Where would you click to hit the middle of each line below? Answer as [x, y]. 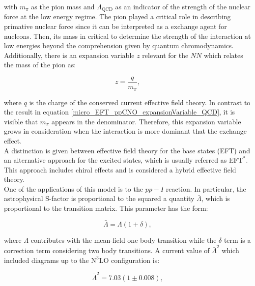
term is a [237, 240]
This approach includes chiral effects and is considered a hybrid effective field [120, 169]
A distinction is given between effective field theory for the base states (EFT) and [127, 150]
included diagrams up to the [46, 260]
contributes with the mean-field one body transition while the [124, 240]
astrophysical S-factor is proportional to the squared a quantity [99, 198]
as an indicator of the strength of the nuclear [183, 6]
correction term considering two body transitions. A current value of [107, 250]
